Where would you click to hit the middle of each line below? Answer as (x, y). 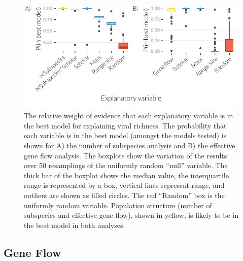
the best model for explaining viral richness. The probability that (125, 125)
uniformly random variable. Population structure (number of (118, 205)
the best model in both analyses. (75, 225)
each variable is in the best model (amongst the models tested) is (125, 135)
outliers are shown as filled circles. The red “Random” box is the (124, 195)
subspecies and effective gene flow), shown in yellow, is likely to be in (131, 215)
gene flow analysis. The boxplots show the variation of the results (126, 155)
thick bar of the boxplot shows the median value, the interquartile (126, 175)
